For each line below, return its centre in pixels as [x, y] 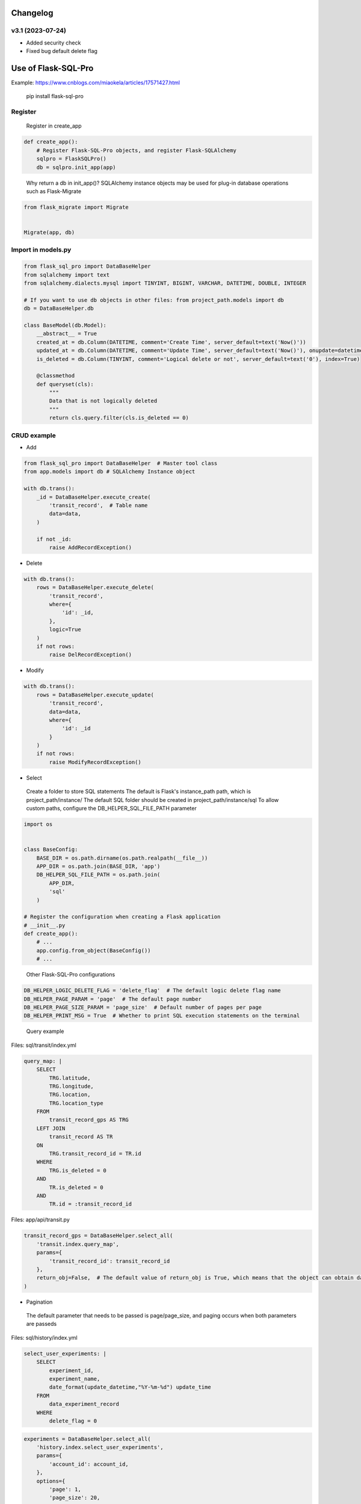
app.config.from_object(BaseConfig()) [94, 950]
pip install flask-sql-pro [55, 96]
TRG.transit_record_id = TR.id [95, 1154]
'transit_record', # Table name [98, 505]
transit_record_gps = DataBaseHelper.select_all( [98, 1236]
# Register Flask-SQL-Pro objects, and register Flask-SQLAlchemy [137, 150]
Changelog [32, 13]
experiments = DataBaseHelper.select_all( [87, 1439]
